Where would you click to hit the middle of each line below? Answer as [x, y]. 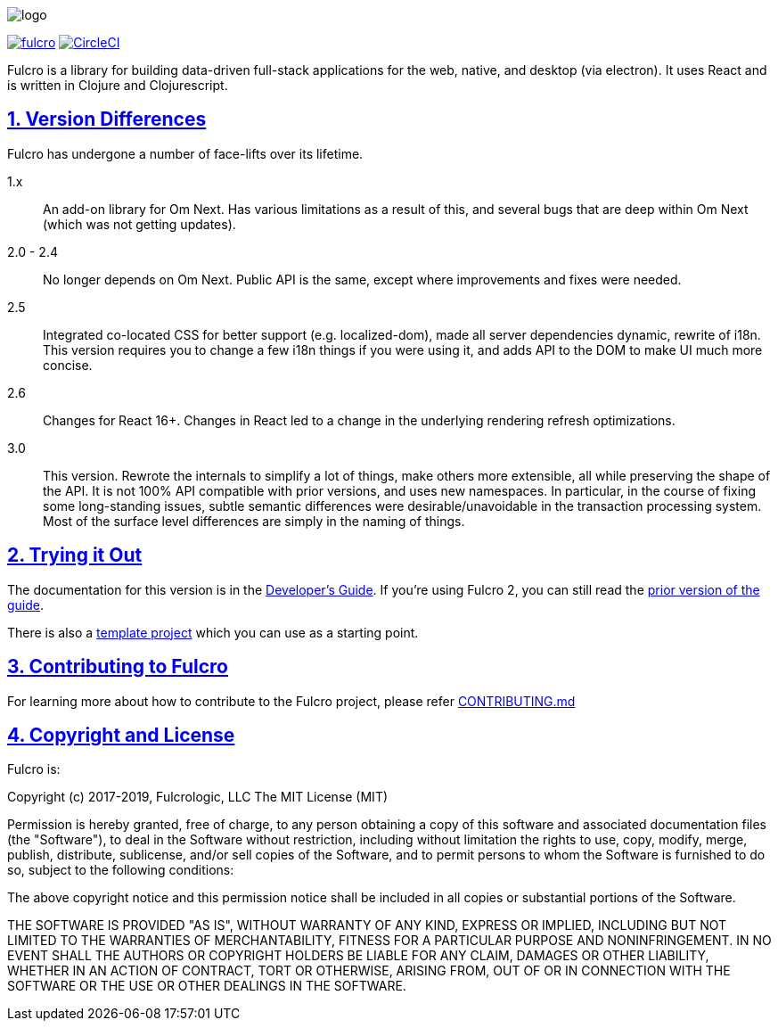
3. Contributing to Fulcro [118, 667]
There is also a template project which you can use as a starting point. [213, 632]
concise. [68, 365]
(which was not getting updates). [139, 224]
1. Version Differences [107, 119]
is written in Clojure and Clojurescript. [118, 85]
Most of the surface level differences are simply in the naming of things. [254, 521]
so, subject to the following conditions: [121, 870]
